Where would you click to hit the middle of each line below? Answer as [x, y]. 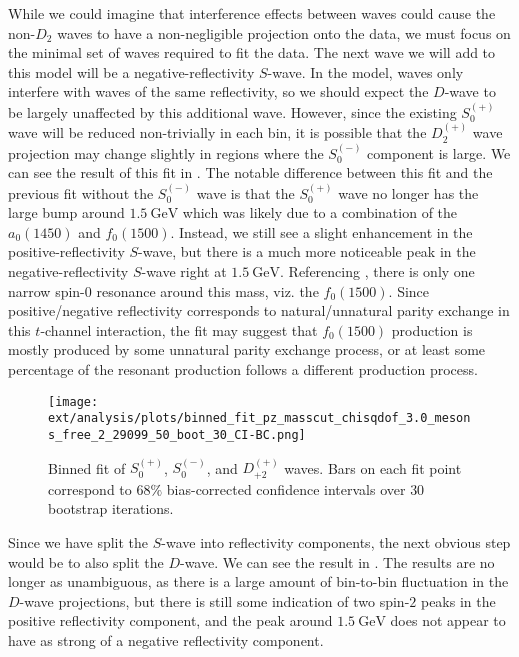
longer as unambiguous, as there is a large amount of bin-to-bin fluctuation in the [258, 581]
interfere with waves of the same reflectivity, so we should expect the [218, 91]
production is [432, 329]
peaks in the [458, 600]
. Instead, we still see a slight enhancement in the [321, 231]
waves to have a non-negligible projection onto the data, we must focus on [284, 32]
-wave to [470, 91]
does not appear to [448, 620]
